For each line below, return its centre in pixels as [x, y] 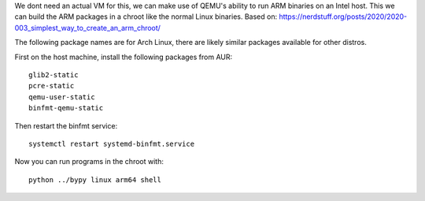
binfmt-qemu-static [66, 108]
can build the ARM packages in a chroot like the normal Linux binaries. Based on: [146, 17]
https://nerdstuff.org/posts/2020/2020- [343, 17]
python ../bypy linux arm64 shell [95, 180]
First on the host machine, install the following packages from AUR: [123, 57]
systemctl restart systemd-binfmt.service [112, 143]
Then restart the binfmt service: [66, 125]
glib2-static [54, 74]
